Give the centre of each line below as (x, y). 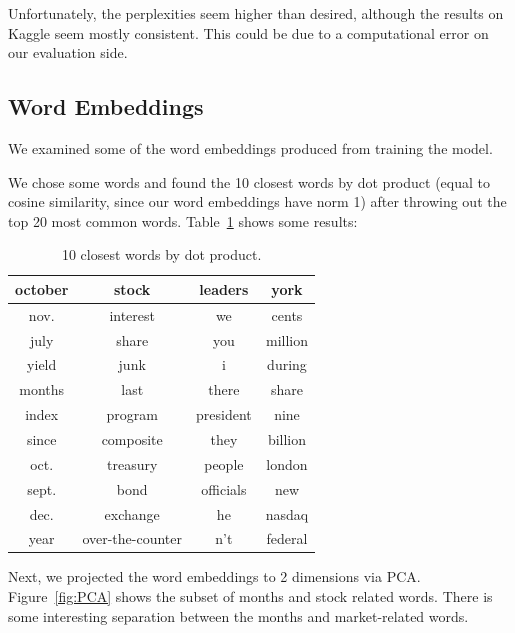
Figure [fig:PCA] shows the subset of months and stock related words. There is (250, 596)
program (132, 414)
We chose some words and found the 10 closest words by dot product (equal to (249, 181)
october (42, 288)
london (287, 463)
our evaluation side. (68, 52)
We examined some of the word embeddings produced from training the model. (250, 147)
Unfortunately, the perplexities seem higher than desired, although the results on (256, 13)
